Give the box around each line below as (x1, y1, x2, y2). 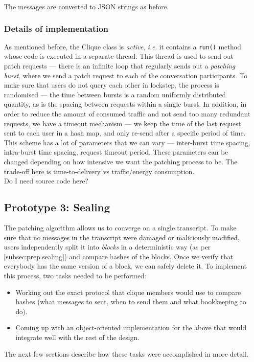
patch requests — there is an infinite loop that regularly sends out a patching (4, 61, 235, 71)
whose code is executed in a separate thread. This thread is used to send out (4, 51, 233, 61)
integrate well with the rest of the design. (15, 332, 139, 342)
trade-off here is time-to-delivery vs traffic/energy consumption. (4, 166, 195, 176)
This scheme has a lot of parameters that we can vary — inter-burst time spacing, (4, 137, 251, 147)
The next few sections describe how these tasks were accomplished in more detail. (4, 348, 249, 359)
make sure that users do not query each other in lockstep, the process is (4, 80, 219, 90)
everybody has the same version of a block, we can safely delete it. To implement (4, 261, 247, 271)
